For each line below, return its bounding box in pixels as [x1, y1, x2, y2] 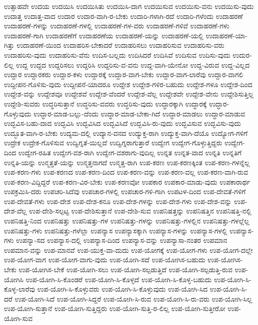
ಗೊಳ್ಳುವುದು [4, 108, 31, 118]
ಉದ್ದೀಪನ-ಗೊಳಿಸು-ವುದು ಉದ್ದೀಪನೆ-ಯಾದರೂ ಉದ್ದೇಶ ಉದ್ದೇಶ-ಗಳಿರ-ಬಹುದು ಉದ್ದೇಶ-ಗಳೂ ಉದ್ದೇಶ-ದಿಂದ [4, 79, 253, 89]
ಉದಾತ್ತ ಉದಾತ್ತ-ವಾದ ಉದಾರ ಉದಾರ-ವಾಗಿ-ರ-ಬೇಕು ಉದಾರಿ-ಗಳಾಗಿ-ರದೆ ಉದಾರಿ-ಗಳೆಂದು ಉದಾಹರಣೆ [4, 10, 243, 21]
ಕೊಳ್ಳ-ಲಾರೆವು [4, 284, 35, 294]
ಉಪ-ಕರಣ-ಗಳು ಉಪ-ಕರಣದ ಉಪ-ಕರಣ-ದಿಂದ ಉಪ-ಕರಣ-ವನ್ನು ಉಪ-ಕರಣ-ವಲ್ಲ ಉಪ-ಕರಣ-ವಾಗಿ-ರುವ [4, 167, 248, 177]
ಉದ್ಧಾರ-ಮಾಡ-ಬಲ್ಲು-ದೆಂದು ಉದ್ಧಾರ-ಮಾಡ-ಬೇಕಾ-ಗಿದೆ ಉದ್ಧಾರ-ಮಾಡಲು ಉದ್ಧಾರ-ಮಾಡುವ [33, 108, 246, 118]
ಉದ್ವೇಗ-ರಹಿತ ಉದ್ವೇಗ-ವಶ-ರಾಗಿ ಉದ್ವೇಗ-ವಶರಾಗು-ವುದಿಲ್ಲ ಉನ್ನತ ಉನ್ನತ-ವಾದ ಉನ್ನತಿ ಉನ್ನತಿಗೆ [18, 147, 242, 157]
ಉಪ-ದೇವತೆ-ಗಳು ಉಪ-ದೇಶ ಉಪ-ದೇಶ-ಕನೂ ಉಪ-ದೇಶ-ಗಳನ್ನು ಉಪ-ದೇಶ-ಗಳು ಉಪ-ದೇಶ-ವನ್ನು [4, 196, 232, 206]
